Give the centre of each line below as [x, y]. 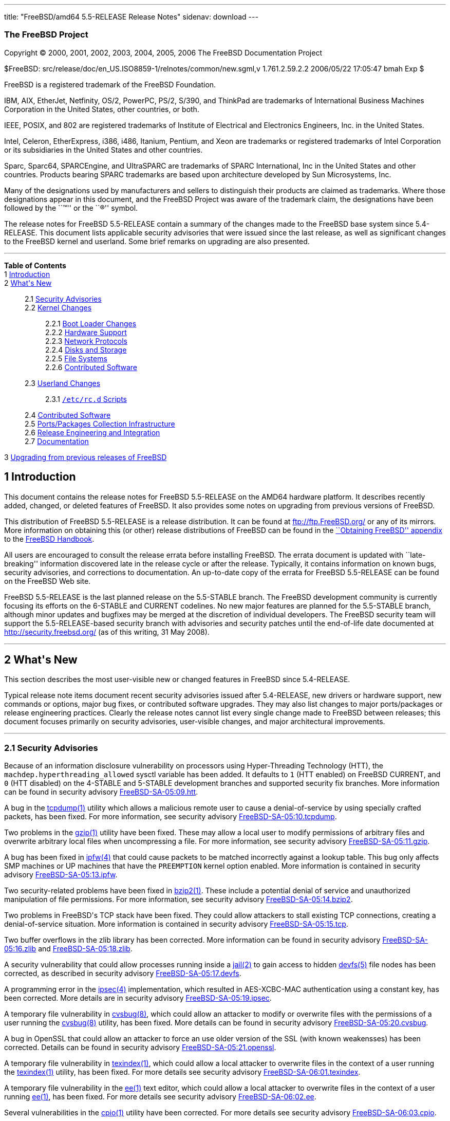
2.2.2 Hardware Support [86, 332]
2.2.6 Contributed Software [91, 367]
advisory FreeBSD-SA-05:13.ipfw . [61, 875]
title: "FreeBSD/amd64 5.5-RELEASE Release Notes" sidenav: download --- [131, 17]
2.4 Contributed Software [68, 415]
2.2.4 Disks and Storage [86, 350]
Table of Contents [35, 265]
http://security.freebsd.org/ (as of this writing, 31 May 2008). [107, 632]
